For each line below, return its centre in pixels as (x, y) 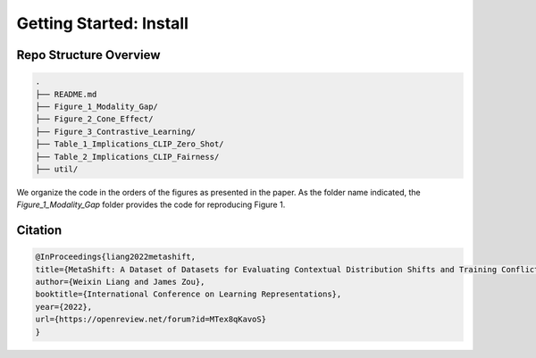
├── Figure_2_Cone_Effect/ (94, 119)
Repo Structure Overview (88, 55)
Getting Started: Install (103, 23)
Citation (39, 231)
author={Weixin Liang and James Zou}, (120, 282)
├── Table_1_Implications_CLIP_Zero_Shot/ (130, 144)
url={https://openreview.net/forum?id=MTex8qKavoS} (151, 320)
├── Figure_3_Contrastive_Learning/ (116, 131)
